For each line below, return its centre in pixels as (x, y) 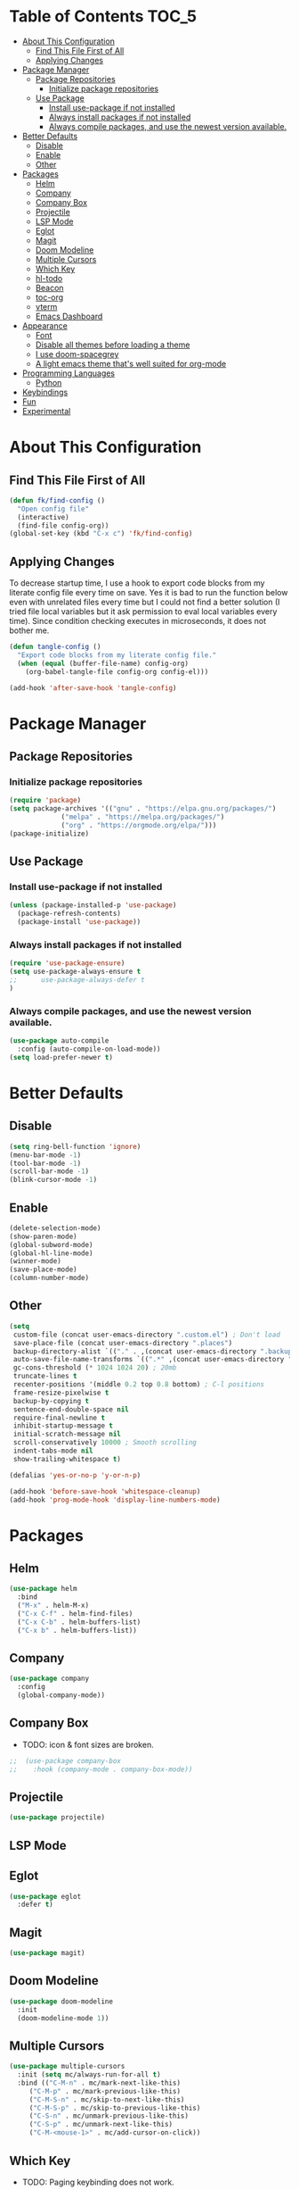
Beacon (49, 287)
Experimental (46, 411)
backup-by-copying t (51, 1401)
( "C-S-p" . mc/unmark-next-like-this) (101, 2125)
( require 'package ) (45, 801)
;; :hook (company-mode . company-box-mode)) (101, 1769)
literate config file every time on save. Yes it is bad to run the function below (149, 593)
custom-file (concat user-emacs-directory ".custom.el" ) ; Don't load (146, 1335)
